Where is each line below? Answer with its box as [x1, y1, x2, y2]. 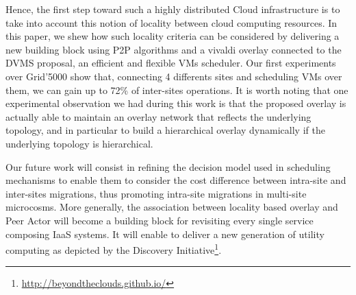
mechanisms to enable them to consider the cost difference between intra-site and [5, 173, 346, 187]
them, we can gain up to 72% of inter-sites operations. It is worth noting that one [5, 82, 348, 97]
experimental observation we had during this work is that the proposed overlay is [5, 96, 346, 110]
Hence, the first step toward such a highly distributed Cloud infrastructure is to [5, 2, 340, 16]
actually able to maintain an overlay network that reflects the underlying [5, 109, 311, 123]
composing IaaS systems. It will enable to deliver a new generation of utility [5, 226, 325, 241]
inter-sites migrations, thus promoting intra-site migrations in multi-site [5, 186, 307, 200]
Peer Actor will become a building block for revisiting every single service [5, 213, 314, 227]
